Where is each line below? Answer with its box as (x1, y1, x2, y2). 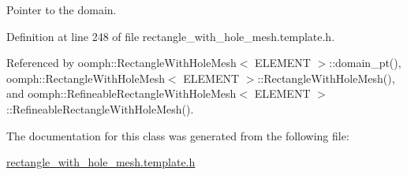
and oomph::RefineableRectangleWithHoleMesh (6, 85, 237, 102)
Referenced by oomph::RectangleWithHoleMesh (6, 54, 237, 71)
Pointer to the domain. (6, 2, 117, 17)
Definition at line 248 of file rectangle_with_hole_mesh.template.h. (6, 28, 335, 44)
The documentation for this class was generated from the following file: (6, 127, 349, 143)
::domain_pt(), (329, 54, 401, 71)
